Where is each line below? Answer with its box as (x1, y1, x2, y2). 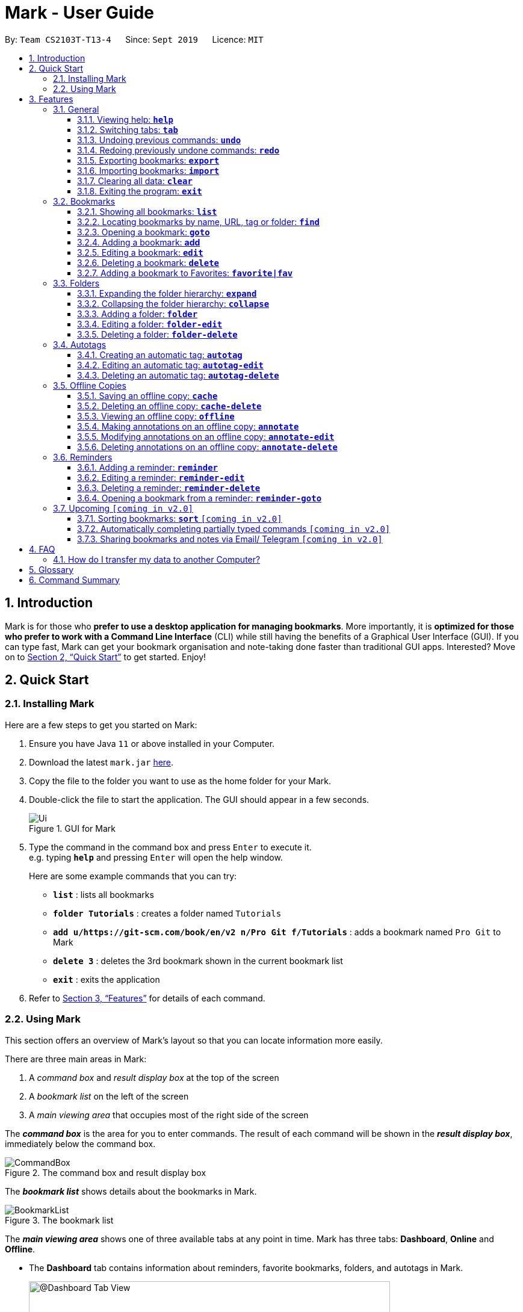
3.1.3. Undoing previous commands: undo (77, 134, 241, 145)
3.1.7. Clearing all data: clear (77, 175, 193, 186)
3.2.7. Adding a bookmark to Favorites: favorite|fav (77, 267, 293, 278)
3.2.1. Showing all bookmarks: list (77, 206, 217, 217)
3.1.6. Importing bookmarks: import (77, 165, 220, 176)
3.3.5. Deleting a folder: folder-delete (77, 329, 238, 339)
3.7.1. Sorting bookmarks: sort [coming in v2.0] (77, 513, 282, 524)
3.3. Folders (53, 277, 100, 288)
